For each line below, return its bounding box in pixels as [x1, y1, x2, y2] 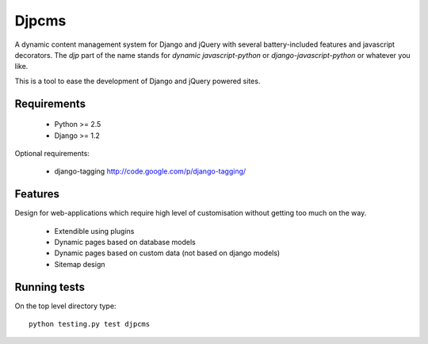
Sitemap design [54, 259, 105, 269]
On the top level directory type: [14, 301, 117, 311]
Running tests [14, 280, 86, 293]
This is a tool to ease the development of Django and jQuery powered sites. [14, 76, 261, 86]
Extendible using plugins [54, 226, 135, 235]
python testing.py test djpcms [29, 319, 151, 329]
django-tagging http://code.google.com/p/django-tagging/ [54, 166, 246, 176]
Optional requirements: [14, 148, 90, 158]
